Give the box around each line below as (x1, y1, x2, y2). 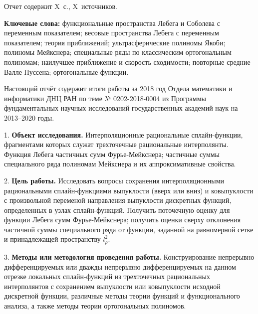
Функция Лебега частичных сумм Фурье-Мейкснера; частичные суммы (4, 149, 220, 159)
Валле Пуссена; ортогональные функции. (4, 66, 129, 77)
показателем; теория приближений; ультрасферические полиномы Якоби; (4, 37, 226, 47)
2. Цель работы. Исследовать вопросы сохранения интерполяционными (4, 175, 225, 185)
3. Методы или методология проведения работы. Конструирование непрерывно (4, 251, 255, 262)
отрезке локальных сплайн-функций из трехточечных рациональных (4, 271, 210, 282)
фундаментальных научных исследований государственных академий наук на (4, 103, 238, 113)
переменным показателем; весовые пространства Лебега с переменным (4, 27, 219, 38)
